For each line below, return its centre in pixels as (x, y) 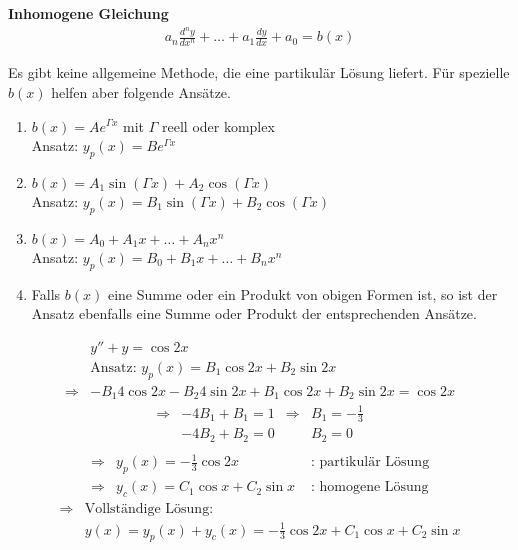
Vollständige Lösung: (149, 509)
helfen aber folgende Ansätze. (141, 91)
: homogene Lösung (369, 487)
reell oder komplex (218, 125)
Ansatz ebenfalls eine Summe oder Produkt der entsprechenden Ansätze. (254, 313)
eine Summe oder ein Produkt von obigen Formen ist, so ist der (302, 293)
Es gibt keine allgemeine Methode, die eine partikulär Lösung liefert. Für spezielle (259, 72)
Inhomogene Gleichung (88, 13)
